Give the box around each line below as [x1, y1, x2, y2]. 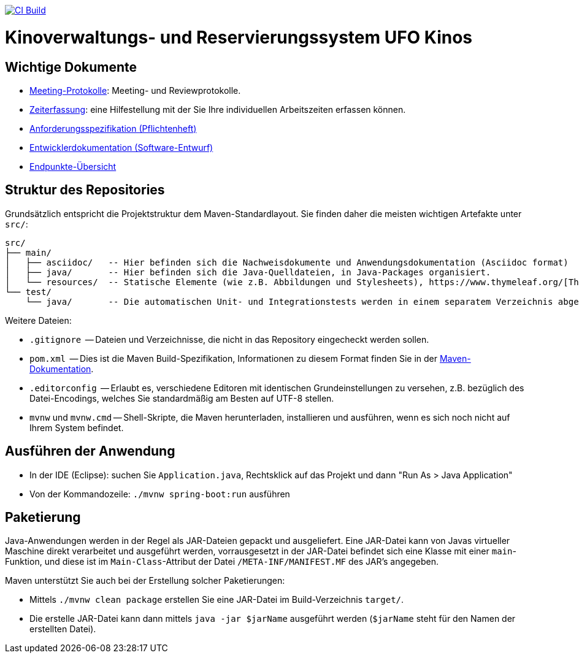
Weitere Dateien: [5, 315, 72, 326]
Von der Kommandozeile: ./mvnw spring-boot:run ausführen [29, 488, 290, 499]
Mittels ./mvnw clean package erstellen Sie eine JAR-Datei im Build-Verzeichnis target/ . [29, 594, 404, 605]
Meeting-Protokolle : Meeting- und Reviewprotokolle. [29, 85, 241, 96]
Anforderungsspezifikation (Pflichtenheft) [29, 123, 197, 134]
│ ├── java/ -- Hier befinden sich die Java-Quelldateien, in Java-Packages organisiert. [5, 267, 491, 277]
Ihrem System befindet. [29, 422, 124, 433]
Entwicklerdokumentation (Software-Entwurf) [29, 142, 213, 153]
